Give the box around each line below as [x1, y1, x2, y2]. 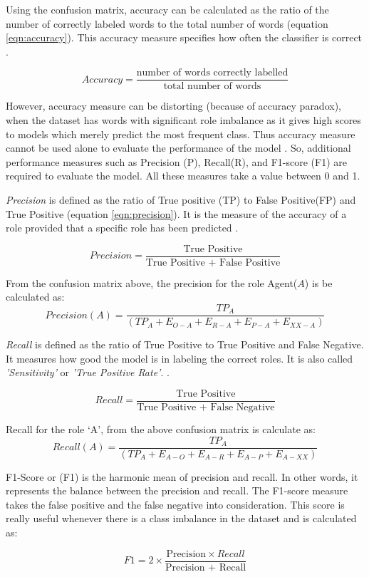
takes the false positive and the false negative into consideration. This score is [6, 497, 345, 511]
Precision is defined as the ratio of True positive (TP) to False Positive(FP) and [6, 192, 356, 207]
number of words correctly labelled [136, 68, 289, 78]
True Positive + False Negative [137, 402, 275, 412]
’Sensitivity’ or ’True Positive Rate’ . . [6, 365, 170, 380]
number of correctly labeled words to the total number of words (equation [6, 16, 328, 31]
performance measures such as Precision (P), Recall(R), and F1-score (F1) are [6, 154, 347, 169]
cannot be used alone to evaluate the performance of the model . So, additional [6, 140, 351, 155]
